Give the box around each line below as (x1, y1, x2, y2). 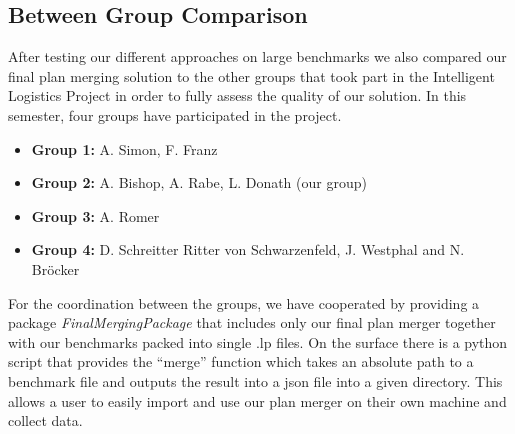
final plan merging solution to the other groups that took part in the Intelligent (8, 65, 495, 86)
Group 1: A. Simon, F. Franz (31, 138, 218, 159)
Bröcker (31, 258, 80, 279)
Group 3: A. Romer (31, 205, 160, 226)
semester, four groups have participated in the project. (8, 104, 342, 125)
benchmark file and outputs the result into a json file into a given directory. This (8, 370, 503, 391)
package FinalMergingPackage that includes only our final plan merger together (8, 312, 496, 333)
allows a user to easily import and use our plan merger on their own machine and (8, 390, 507, 411)
